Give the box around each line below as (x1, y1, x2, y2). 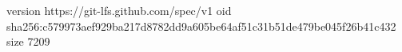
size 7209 (6, 33, 50, 50)
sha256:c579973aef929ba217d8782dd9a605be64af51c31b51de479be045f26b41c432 (6, 17, 396, 34)
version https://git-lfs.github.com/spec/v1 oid (6, 2, 232, 18)
